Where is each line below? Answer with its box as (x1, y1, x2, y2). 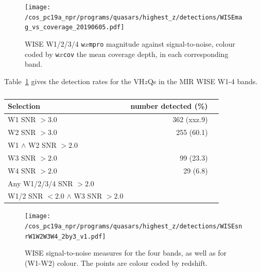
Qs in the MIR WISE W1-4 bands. (147, 75, 258, 86)
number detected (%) (130, 101, 208, 111)
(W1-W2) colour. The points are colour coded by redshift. (25, 258, 207, 268)
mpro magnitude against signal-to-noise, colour (89, 38, 235, 49)
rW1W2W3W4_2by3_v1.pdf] (25, 232, 106, 240)
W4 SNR (8, 165, 36, 176)
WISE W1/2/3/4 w (25, 38, 85, 49)
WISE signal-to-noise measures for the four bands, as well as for (25, 247, 227, 258)
